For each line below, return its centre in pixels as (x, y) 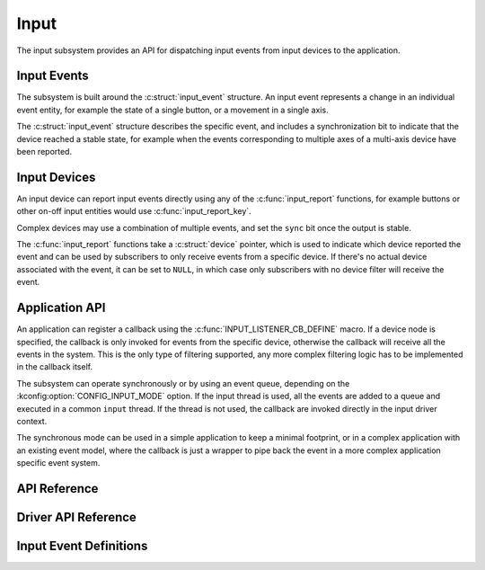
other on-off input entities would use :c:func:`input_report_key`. (134, 211)
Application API (61, 308)
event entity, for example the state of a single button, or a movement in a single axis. (172, 110)
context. (32, 421)
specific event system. (58, 463)
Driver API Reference (76, 517)
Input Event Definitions (82, 545)
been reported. (44, 152)
